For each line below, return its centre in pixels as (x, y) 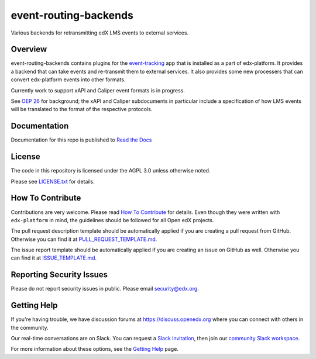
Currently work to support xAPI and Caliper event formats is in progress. (98, 90)
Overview (29, 49)
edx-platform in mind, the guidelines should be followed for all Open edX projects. (112, 220)
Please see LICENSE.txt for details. (53, 181)
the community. (30, 327)
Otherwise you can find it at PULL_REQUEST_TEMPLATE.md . (84, 239)
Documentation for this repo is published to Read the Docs (81, 140)
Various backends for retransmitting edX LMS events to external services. (100, 33)
